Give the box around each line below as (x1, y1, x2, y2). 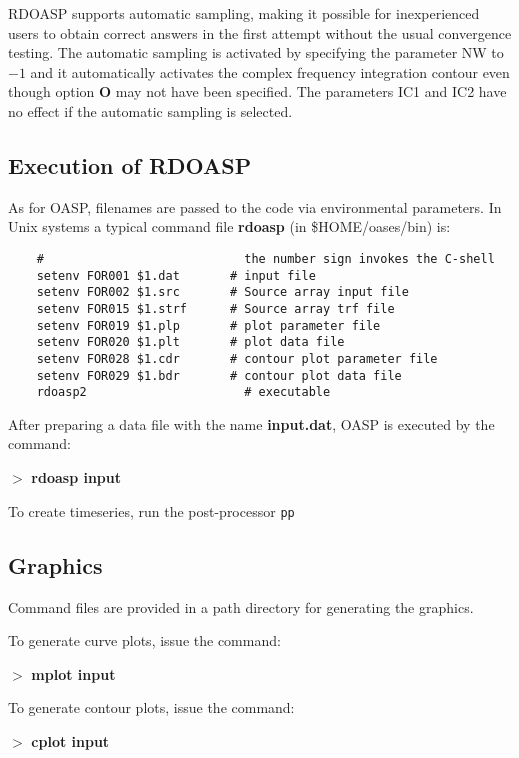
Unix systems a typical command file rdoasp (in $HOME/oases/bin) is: (8, 216, 451, 237)
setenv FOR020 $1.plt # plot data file (36, 335, 345, 350)
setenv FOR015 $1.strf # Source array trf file (36, 301, 395, 316)
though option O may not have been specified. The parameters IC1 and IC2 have (8, 81, 507, 102)
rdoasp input (31, 467, 122, 488)
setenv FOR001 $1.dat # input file (36, 268, 316, 283)
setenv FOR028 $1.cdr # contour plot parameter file (36, 351, 438, 366)
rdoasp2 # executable (36, 385, 331, 400)
